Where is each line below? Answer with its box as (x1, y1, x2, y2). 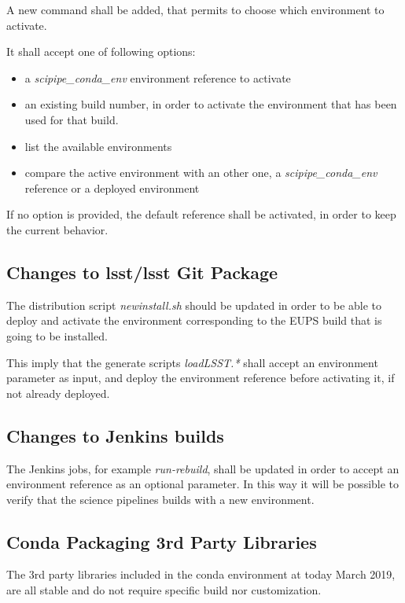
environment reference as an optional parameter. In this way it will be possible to (6, 476, 399, 492)
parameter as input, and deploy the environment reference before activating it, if (6, 370, 395, 386)
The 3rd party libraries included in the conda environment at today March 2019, (6, 566, 396, 583)
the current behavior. (6, 221, 109, 237)
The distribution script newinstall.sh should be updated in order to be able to (6, 296, 382, 313)
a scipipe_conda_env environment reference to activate (24, 69, 291, 86)
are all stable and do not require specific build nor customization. (6, 582, 322, 598)
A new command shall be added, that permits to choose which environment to (6, 2, 385, 17)
